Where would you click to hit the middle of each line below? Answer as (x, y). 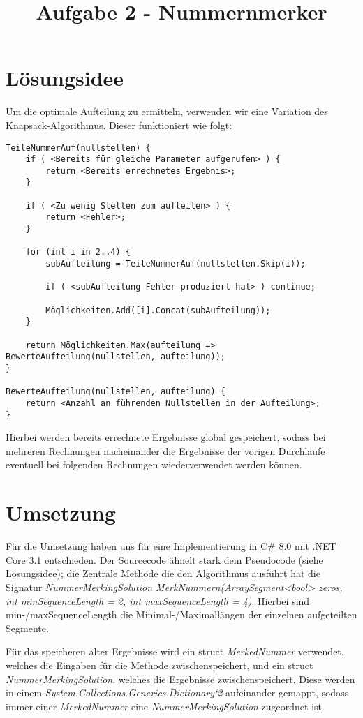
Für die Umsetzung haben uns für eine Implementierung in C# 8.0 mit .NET (171, 546)
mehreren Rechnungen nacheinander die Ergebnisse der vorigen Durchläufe (165, 450)
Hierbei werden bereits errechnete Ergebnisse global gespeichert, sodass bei (166, 437)
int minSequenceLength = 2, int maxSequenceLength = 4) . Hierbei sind (158, 600)
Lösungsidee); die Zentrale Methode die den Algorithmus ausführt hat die (163, 573)
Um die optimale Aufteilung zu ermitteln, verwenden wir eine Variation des (167, 111)
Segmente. (27, 628)
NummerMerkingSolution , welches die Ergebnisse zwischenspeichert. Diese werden (180, 679)
